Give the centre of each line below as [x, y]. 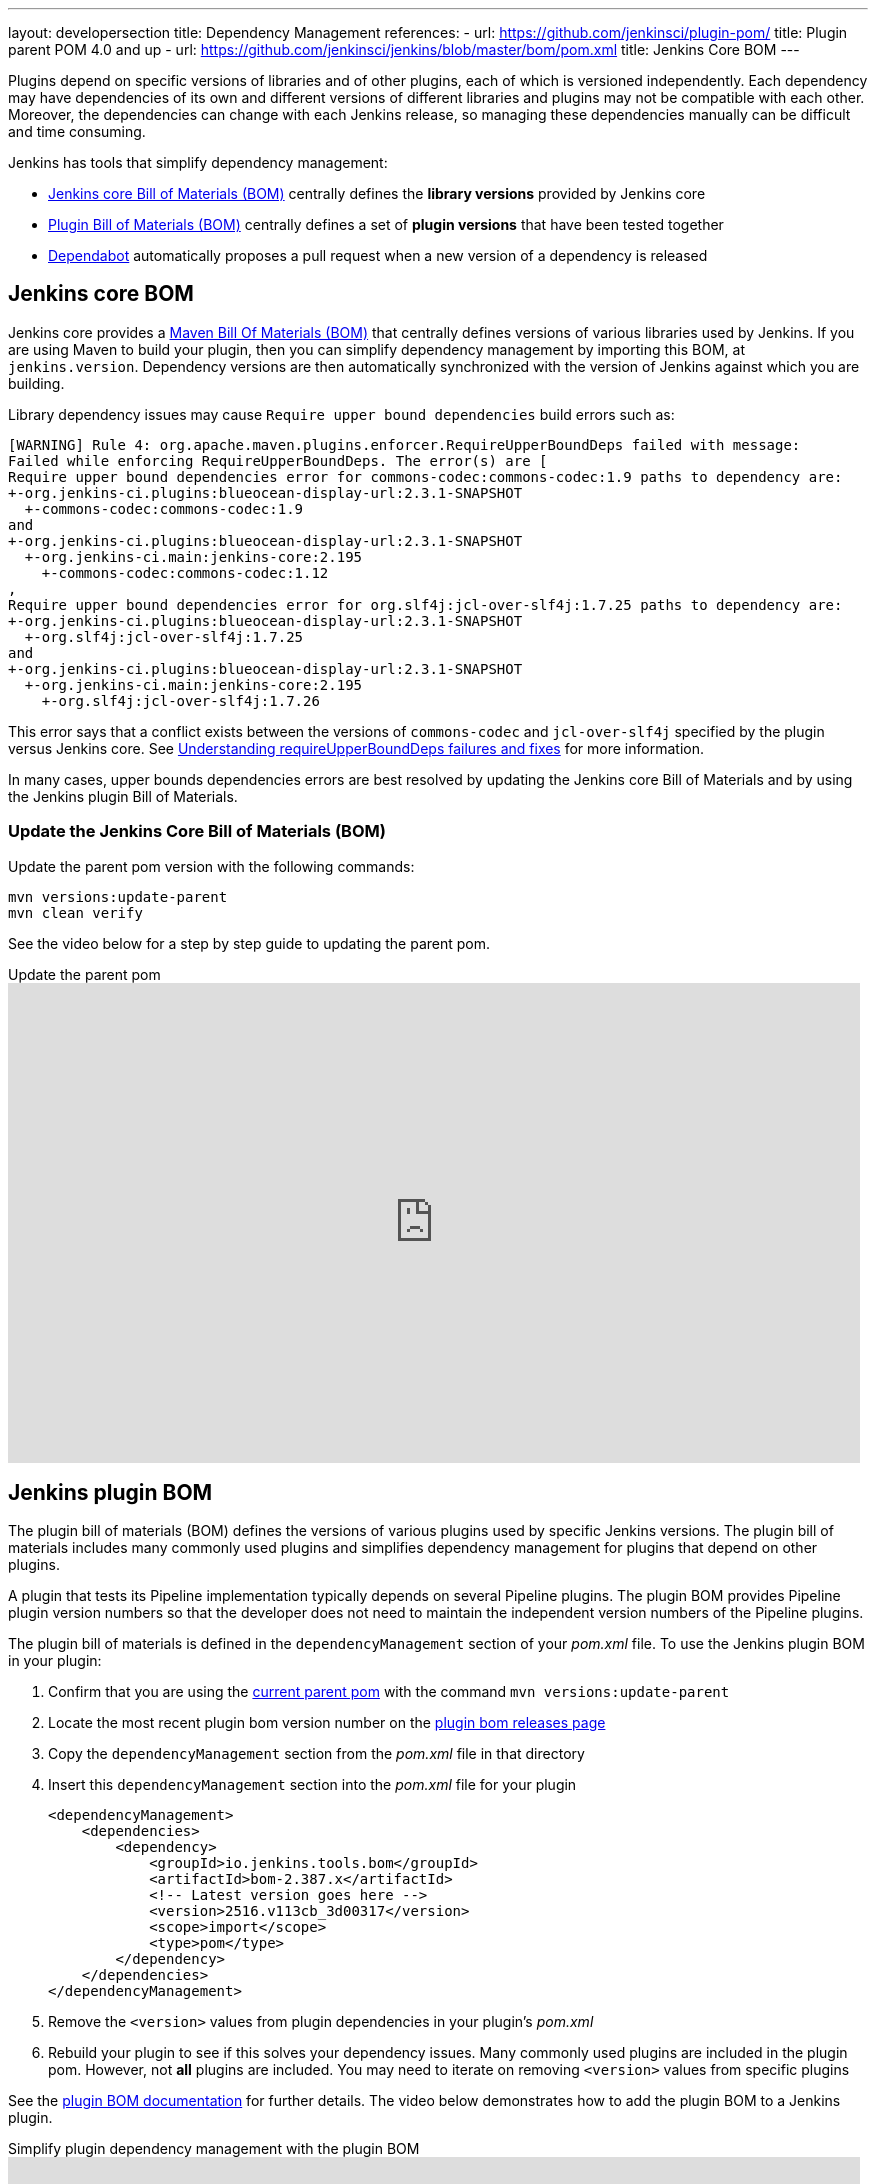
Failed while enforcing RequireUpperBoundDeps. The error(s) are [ [278, 460]
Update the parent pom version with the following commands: [211, 866]
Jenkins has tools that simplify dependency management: [198, 162]
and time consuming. [77, 131]
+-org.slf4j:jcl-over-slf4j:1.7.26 [180, 700]
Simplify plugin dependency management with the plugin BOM [214, 2149]
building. [36, 383]
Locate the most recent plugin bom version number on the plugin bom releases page [327, 1723]
